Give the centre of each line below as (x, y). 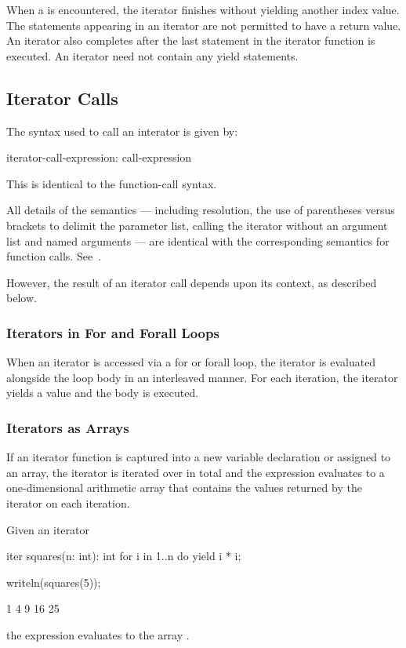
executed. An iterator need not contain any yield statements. (152, 55)
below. (22, 298)
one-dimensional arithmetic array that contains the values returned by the (184, 488)
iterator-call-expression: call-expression (99, 157)
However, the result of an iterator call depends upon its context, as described (192, 282)
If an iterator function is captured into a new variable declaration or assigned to (199, 457)
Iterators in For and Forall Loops (113, 332)
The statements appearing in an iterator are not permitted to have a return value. (204, 25)
